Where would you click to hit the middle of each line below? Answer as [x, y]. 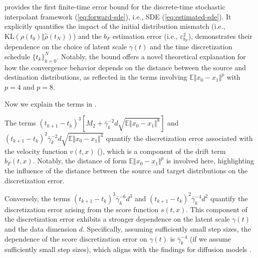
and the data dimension [41, 228]
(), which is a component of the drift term [161, 151]
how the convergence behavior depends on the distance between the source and [125, 67]
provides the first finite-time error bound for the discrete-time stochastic [115, 6]
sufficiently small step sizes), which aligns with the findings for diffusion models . [128, 249]
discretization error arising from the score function [82, 209]
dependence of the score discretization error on [76, 238]
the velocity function [36, 151]
